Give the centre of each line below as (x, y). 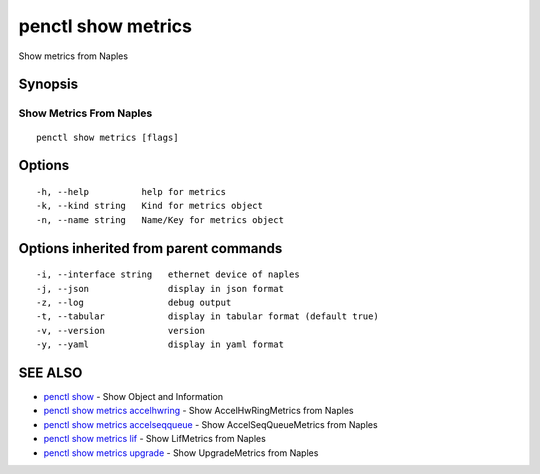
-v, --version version (120, 330)
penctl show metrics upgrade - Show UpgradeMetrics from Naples (181, 452)
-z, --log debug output (134, 302)
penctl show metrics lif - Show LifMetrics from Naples (155, 439)
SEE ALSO (50, 372)
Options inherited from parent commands (150, 248)
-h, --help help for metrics (131, 191)
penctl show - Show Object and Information (133, 396)
